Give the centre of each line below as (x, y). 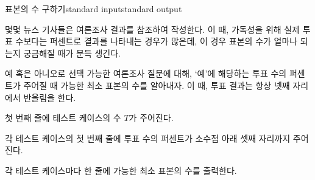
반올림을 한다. (50, 97)
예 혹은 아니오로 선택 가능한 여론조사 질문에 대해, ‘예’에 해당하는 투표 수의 (146, 73)
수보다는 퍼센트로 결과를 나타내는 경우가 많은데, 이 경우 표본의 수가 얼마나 (157, 41)
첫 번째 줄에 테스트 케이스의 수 (63, 118)
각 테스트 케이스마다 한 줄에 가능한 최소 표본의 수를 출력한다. (121, 170)
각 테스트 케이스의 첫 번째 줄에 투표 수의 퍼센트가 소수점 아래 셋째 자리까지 (148, 138)
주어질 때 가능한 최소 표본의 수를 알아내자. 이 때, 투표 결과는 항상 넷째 (157, 85)
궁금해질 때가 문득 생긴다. (72, 53)
